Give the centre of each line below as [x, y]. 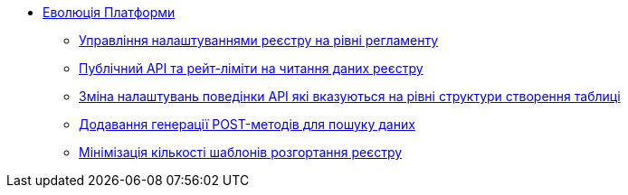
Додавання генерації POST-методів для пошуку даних [247, 124]
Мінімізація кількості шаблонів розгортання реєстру [241, 152]
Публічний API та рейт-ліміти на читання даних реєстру [251, 68]
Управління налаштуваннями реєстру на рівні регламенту [259, 40]
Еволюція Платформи [109, 12]
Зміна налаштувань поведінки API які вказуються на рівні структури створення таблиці [350, 96]
